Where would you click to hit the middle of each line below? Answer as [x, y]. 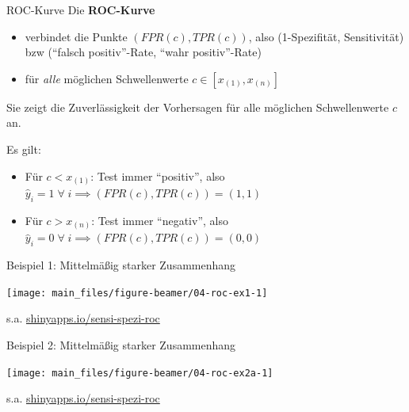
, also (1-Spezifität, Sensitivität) [326, 36]
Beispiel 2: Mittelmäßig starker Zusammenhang [121, 345]
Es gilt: [24, 149]
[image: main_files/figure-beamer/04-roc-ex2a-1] [140, 373]
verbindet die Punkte [76, 36]
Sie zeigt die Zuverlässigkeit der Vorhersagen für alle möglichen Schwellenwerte [198, 107]
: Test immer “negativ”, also [160, 220]
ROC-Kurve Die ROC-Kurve [81, 10]
